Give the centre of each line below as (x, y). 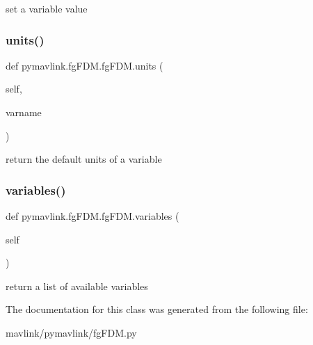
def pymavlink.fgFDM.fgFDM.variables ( (93, 216)
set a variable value (47, 8)
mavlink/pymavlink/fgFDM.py (71, 332)
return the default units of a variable (84, 159)
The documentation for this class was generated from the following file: (157, 309)
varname (24, 112)
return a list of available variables (77, 286)
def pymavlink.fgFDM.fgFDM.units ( (85, 65)
